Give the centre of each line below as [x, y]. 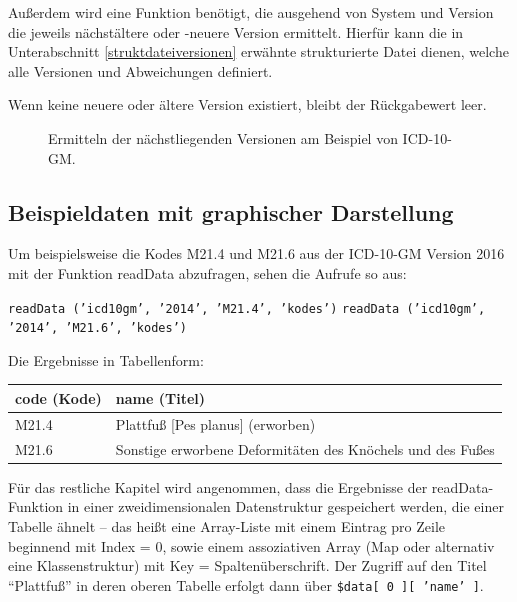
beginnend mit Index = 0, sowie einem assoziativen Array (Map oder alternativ [251, 545]
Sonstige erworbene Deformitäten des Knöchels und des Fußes [305, 448]
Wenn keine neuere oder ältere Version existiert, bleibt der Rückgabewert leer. [247, 104]
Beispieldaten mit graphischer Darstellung [231, 211]
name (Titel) [160, 397]
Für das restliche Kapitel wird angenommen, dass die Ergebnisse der [218, 486]
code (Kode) [58, 397]
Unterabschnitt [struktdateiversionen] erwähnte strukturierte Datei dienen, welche [258, 51]
